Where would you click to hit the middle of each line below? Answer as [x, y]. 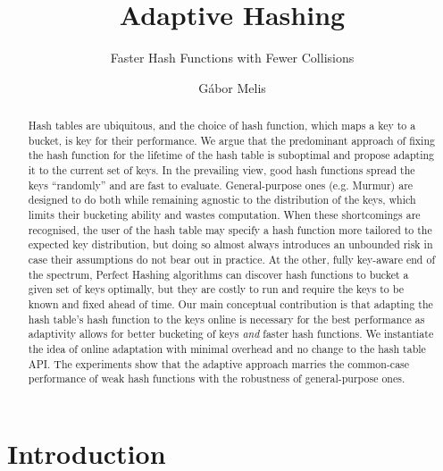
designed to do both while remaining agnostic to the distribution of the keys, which [222, 200]
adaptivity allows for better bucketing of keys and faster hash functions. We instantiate [231, 334]
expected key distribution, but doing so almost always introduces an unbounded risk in [230, 244]
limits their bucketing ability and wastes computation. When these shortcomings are [224, 215]
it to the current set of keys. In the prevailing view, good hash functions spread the [221, 170]
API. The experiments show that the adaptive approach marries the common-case [219, 363]
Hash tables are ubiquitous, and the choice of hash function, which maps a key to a [222, 126]
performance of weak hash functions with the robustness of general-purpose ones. [217, 378]
